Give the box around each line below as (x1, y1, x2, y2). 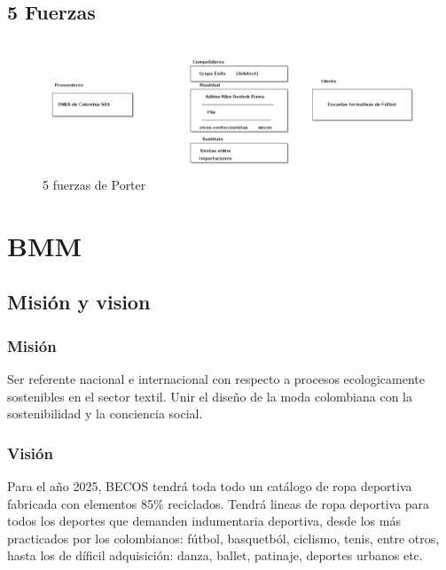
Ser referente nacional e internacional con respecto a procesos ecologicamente (7, 370, 425, 387)
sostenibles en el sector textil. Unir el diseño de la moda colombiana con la (7, 387, 412, 405)
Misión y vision (7, 288, 151, 316)
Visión (7, 441, 53, 464)
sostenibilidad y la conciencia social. (7, 404, 203, 423)
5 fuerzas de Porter (43, 176, 146, 194)
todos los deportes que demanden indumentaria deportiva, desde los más (7, 511, 401, 530)
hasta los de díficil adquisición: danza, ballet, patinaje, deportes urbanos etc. (7, 546, 423, 565)
